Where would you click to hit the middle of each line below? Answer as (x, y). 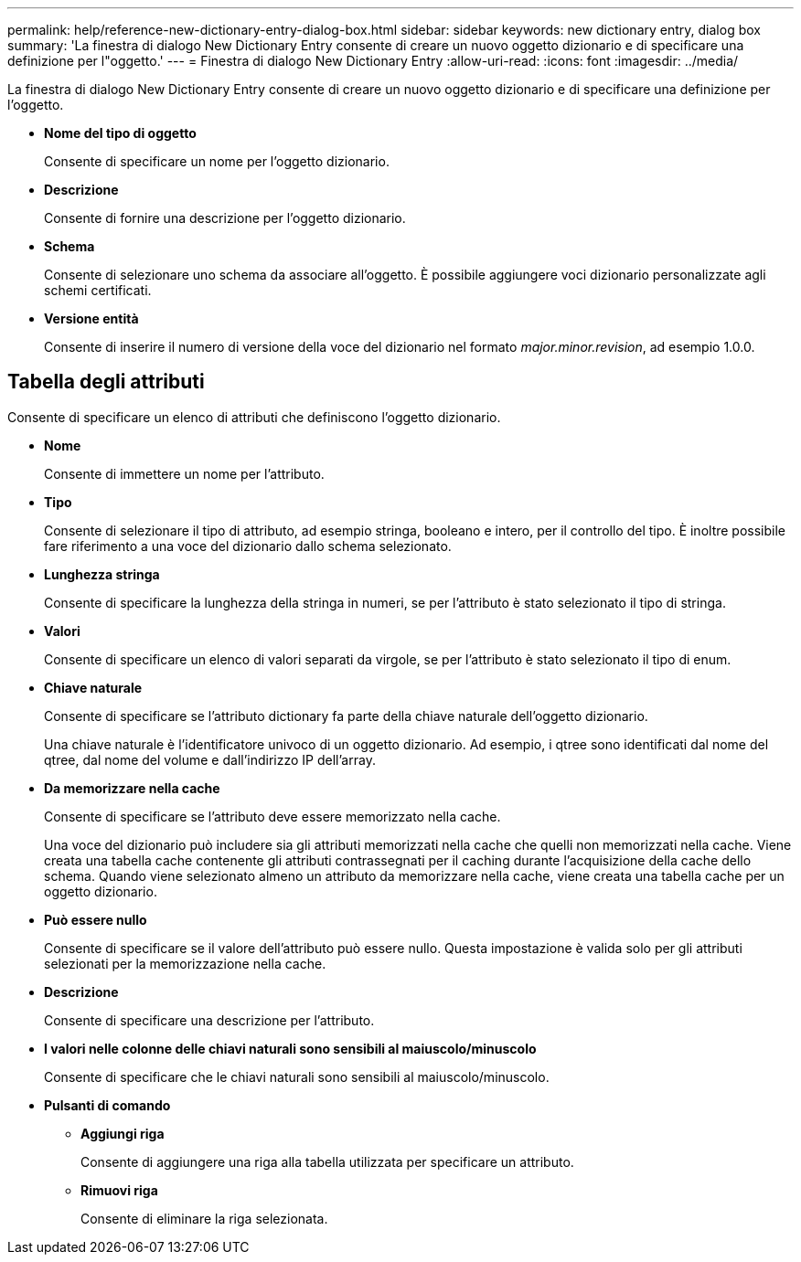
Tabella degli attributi (106, 382)
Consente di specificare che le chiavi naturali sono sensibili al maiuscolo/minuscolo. (297, 1076)
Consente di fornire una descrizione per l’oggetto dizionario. (225, 218)
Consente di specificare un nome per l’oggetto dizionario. (217, 161)
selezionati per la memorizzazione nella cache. (185, 963)
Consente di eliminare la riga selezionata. (204, 1218)
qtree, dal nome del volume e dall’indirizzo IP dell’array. (210, 759)
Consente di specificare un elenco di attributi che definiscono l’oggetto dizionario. (254, 417)
